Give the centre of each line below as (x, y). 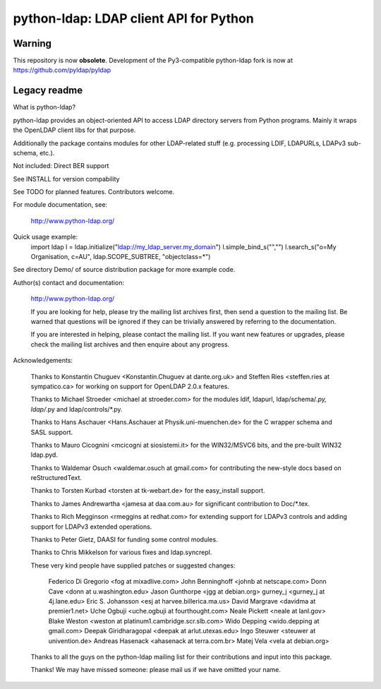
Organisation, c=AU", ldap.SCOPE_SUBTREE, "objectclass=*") (121, 257)
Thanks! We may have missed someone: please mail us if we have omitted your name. (156, 670)
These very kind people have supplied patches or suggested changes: (133, 565)
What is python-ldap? (44, 107)
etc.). (47, 152)
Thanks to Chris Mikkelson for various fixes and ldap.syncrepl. (121, 552)
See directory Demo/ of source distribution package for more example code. (124, 270)
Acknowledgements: (43, 361)
